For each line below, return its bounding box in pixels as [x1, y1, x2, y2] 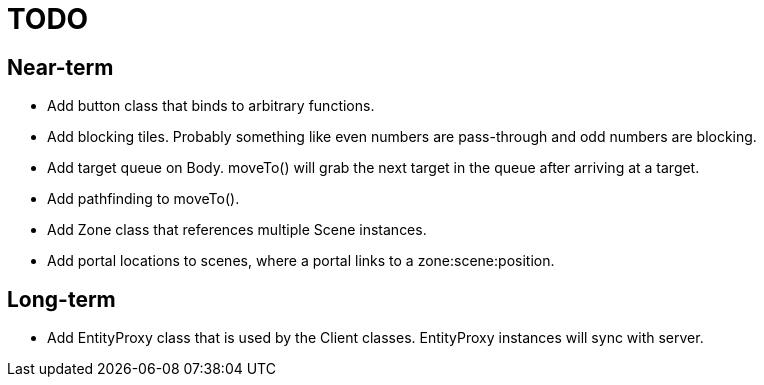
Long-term [7, 286, 116, 312]
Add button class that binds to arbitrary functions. [47, 97, 375, 115]
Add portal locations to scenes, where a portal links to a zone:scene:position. [47, 252, 555, 270]
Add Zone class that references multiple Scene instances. [47, 221, 427, 239]
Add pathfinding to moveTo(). [47, 190, 240, 208]
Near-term [7, 54, 114, 80]
